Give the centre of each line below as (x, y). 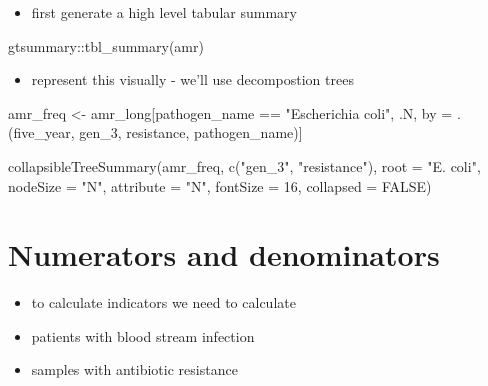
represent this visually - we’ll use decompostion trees (192, 79)
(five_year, (41, 132)
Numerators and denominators (224, 254)
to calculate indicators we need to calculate (163, 302)
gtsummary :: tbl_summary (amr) (106, 45)
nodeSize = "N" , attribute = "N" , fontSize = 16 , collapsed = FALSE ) (220, 185)
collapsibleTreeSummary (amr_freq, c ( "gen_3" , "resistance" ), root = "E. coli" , (244, 165)
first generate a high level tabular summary (164, 12)
